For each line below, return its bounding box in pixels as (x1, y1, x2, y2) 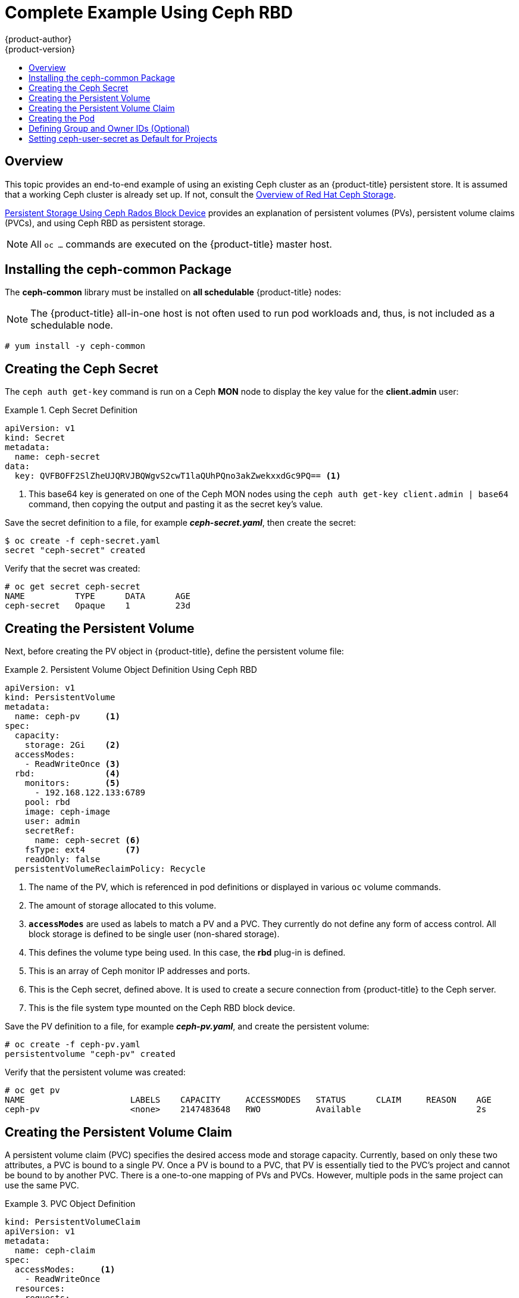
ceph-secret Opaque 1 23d (5, 601, 190, 611)
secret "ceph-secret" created (5, 545, 146, 556)
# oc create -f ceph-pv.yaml (5, 1040, 140, 1050)
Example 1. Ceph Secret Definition (5, 405, 138, 416)
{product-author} (5, 33, 72, 44)
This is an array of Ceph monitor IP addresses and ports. (29, 966, 251, 976)
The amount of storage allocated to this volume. (29, 900, 217, 911)
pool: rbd (24, 797, 70, 807)
